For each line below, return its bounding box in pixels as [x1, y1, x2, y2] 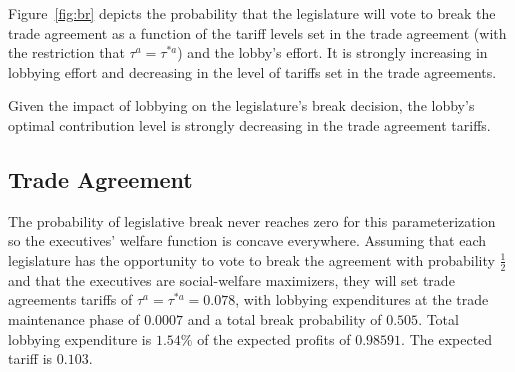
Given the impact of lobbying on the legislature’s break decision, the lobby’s [8, 95, 475, 116]
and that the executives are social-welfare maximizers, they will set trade [8, 269, 455, 290]
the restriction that [8, 42, 125, 63]
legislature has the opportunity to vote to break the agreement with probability [8, 249, 495, 270]
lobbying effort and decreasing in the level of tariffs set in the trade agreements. [8, 61, 497, 82]
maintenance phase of [8, 308, 140, 329]
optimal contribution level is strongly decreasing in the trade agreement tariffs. [8, 114, 491, 135]
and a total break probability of [187, 308, 382, 329]
